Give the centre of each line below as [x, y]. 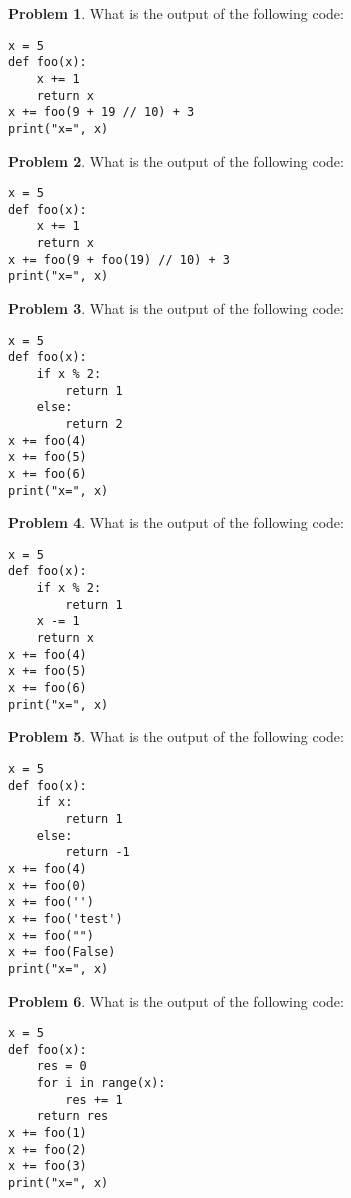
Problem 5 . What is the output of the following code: [176, 736]
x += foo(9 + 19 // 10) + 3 [101, 112]
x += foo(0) [47, 885]
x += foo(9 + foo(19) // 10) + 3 [119, 259]
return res [72, 1116]
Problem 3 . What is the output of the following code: [176, 308]
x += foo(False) [62, 952]
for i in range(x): [101, 1083]
